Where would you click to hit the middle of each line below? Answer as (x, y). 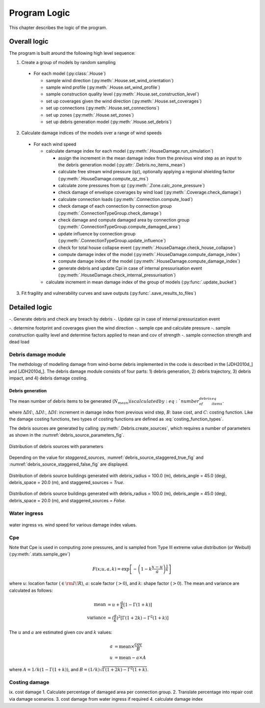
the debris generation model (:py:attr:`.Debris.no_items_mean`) (122, 164)
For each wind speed (55, 144)
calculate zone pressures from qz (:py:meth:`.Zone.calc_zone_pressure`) (132, 186)
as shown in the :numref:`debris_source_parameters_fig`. (67, 435)
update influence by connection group (97, 233)
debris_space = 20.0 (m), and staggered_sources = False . (67, 500)
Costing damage (29, 682)
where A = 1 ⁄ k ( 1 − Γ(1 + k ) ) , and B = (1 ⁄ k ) (54, 669)
